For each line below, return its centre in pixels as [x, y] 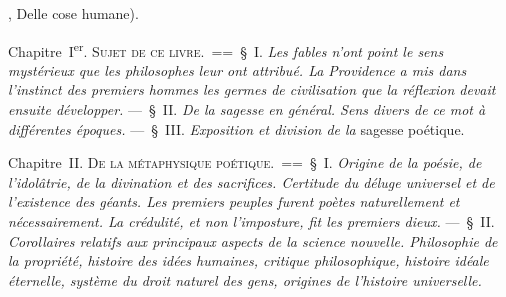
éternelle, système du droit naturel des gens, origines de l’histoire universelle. [245, 279]
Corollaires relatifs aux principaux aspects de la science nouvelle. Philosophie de [253, 240]
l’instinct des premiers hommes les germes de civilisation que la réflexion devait [252, 89]
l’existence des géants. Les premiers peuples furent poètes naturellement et [234, 201]
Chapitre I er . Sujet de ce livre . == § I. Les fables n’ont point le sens [226, 49]
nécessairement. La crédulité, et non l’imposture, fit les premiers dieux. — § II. [251, 221]
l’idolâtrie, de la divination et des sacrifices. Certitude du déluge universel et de [251, 181]
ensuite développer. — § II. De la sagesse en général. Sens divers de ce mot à [247, 109]
